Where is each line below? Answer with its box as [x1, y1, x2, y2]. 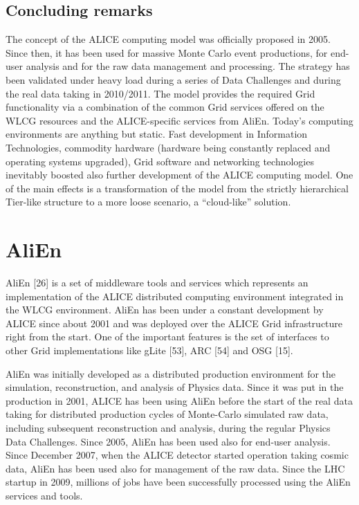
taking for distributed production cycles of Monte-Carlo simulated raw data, [6, 407, 329, 421]
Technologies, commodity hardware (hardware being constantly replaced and [6, 140, 331, 154]
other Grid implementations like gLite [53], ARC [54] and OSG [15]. [6, 343, 293, 358]
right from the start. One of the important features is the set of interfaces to [6, 329, 329, 344]
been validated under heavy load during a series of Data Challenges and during [6, 72, 341, 86]
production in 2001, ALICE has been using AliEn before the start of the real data [6, 393, 353, 407]
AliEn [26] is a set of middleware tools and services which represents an [6, 275, 309, 290]
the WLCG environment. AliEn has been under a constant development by [6, 302, 324, 317]
